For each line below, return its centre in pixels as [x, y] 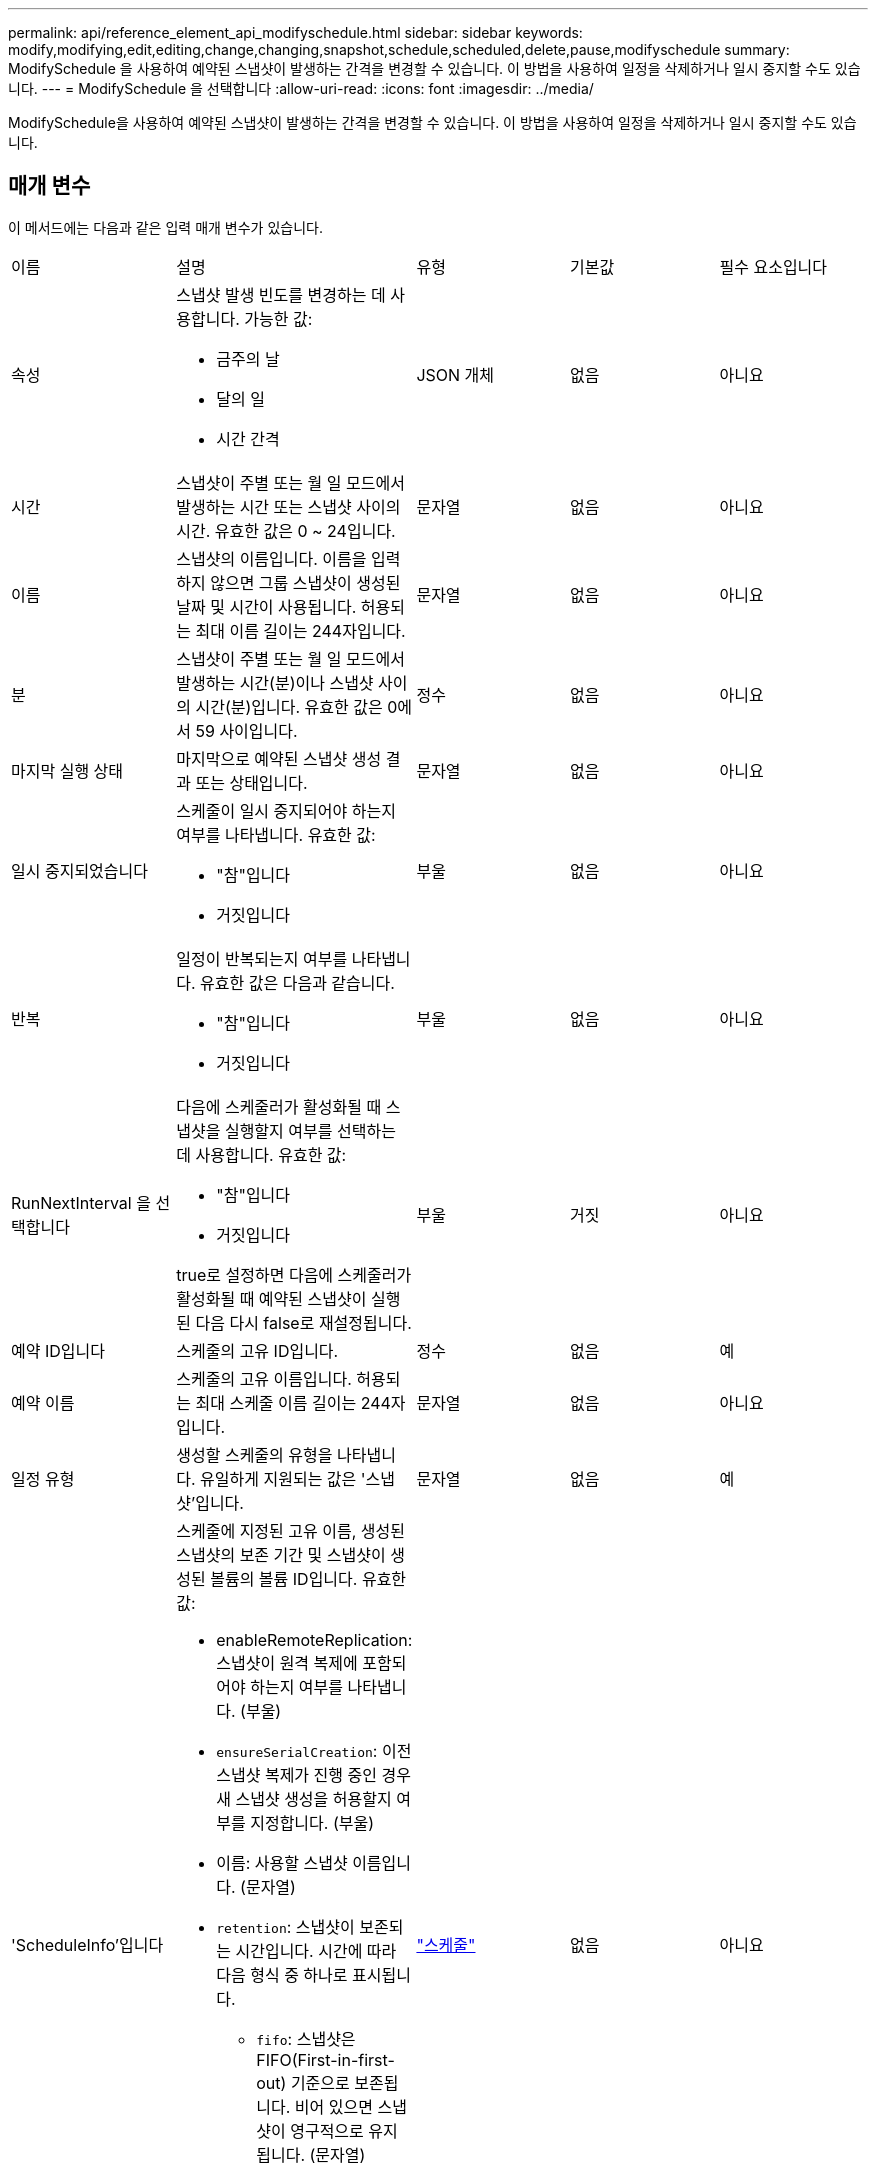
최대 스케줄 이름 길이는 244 [293, 1402]
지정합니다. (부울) [312, 1822]
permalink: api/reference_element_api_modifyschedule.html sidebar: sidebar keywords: [295, 32]
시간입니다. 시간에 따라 [316, 1950]
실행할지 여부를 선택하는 [310, 1130]
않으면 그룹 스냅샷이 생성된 [305, 582]
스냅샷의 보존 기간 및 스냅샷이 [281, 1554]
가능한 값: [278, 318]
